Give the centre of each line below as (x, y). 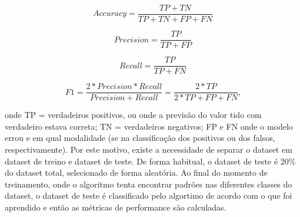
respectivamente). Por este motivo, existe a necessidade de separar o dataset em (149, 149)
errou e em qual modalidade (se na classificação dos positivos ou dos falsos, (140, 138)
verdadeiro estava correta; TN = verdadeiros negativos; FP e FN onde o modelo (149, 126)
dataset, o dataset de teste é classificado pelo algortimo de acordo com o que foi (149, 195)
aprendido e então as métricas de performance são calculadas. (116, 207)
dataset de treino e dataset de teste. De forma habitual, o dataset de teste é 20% (150, 161)
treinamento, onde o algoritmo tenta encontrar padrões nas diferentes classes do (149, 184)
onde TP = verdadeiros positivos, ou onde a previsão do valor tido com (133, 115)
